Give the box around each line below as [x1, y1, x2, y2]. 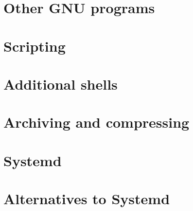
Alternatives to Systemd [3, 189, 170, 209]
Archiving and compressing [3, 112, 190, 132]
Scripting [3, 36, 66, 56]
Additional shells [3, 74, 118, 94]
